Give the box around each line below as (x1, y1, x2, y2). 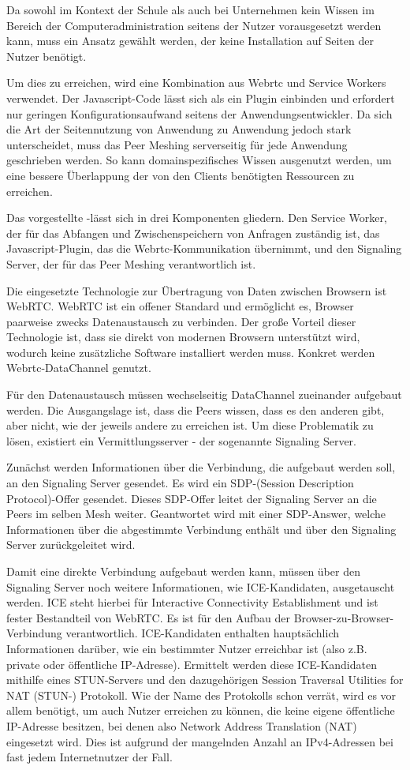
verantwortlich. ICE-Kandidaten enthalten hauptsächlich (65, 625, 340, 641)
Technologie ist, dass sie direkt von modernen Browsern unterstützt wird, (6, 329, 360, 345)
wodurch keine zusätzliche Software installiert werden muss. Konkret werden (6, 344, 375, 360)
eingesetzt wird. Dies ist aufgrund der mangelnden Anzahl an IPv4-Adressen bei (6, 733, 393, 749)
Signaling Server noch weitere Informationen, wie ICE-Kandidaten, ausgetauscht (6, 578, 395, 595)
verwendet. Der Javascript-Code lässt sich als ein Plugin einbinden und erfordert (6, 89, 395, 106)
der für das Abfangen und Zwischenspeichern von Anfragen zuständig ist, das (6, 224, 380, 241)
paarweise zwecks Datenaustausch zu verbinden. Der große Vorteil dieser (6, 313, 356, 329)
